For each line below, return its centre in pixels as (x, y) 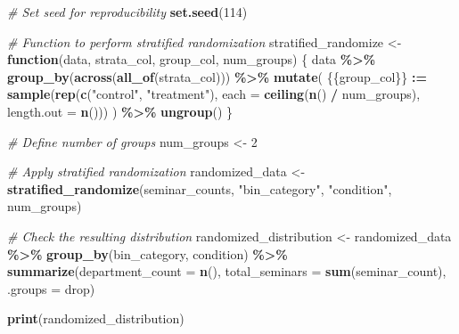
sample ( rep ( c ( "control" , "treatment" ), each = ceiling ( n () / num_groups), (214, 94)
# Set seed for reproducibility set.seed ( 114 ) (127, 12)
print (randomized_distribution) (96, 318)
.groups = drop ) (51, 288)
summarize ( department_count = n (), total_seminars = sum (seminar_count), (227, 271)
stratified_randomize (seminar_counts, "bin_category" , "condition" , (200, 188)
